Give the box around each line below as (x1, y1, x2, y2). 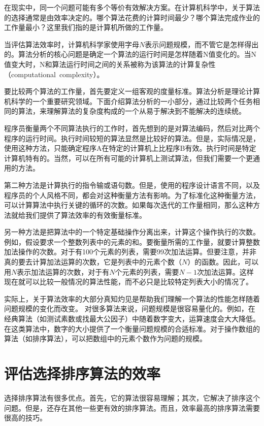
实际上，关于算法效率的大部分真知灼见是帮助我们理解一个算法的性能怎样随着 (4, 293, 260, 304)
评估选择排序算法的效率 (4, 363, 161, 383)
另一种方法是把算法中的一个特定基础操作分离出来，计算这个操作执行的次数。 (4, 226, 260, 237)
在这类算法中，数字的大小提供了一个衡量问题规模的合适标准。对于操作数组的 (4, 323, 260, 334)
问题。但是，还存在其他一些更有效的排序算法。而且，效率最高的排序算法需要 (4, 402, 260, 413)
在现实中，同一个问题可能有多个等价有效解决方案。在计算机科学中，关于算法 (4, 2, 260, 12)
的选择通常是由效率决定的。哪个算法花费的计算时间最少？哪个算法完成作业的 (4, 12, 260, 22)
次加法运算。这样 (196, 266, 254, 277)
